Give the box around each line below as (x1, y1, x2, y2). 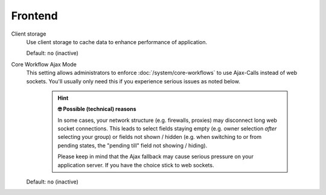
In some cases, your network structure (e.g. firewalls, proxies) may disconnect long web (57, 117, 278, 124)
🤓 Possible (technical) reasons (57, 106, 136, 113)
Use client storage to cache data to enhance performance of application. (26, 38, 208, 45)
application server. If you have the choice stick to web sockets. (57, 161, 214, 168)
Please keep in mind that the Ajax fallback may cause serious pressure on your (57, 153, 254, 160)
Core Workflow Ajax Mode (11, 60, 77, 68)
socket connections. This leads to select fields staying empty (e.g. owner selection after (57, 125, 277, 132)
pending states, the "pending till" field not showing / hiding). (57, 142, 208, 149)
